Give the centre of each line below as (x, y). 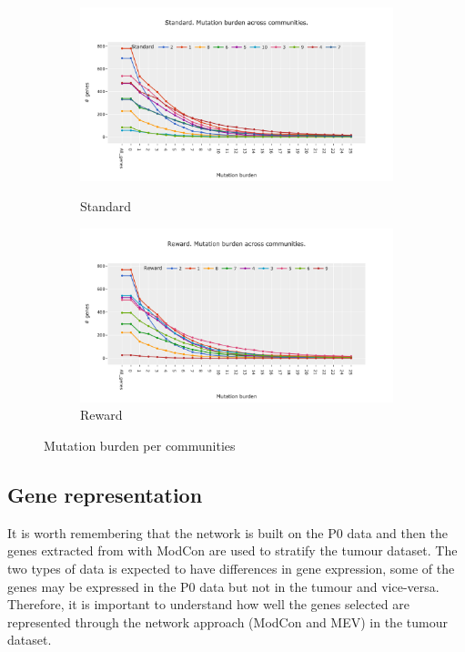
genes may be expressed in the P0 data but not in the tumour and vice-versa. (223, 586)
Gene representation (105, 494)
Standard (106, 206)
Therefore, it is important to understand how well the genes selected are (208, 604)
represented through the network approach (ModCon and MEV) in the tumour (227, 621)
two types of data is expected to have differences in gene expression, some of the (231, 568)
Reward (101, 415)
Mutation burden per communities (140, 445)
